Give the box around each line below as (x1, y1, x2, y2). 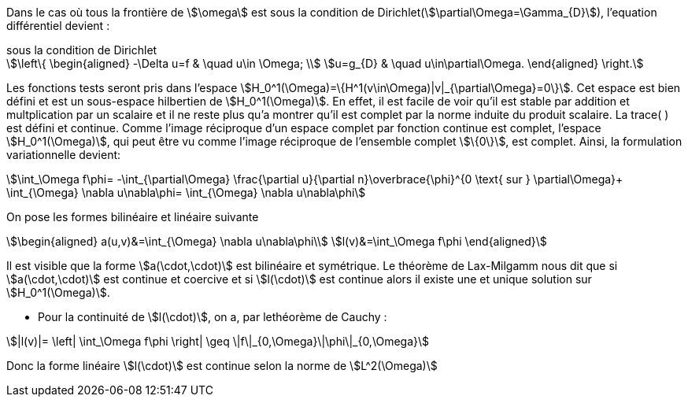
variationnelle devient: (6, 148, 121, 161)
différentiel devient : (6, 19, 110, 32)
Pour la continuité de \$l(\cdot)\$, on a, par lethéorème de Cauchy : (38, 310, 387, 324)
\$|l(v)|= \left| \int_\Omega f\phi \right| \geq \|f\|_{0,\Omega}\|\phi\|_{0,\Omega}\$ (6, 335, 430, 348)
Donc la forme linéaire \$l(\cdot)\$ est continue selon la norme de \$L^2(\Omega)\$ (6, 359, 438, 372)
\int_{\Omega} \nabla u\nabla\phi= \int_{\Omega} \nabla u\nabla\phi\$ (6, 186, 366, 199)
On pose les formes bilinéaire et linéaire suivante (6, 210, 259, 224)
